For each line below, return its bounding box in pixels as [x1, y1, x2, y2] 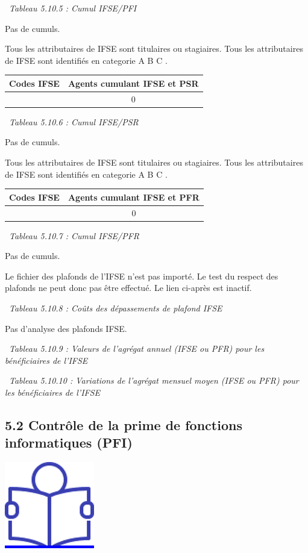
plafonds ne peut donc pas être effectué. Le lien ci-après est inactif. [5, 281, 252, 294]
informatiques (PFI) [5, 433, 133, 452]
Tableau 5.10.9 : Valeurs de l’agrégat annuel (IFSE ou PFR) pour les [9, 342, 265, 355]
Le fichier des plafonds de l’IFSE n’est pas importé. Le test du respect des [5, 269, 278, 282]
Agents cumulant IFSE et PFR [68, 190, 200, 203]
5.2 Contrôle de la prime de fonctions [5, 415, 242, 434]
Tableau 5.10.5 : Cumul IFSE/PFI [9, 2, 137, 14]
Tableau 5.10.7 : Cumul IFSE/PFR [9, 229, 140, 242]
